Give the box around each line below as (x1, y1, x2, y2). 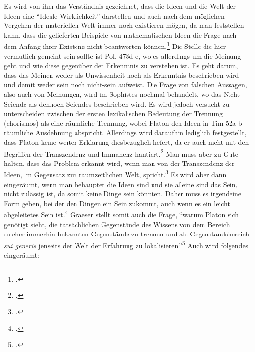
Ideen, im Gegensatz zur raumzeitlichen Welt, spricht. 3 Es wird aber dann (4, 168, 227, 180)
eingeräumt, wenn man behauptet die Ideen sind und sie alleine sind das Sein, (4, 179, 238, 189)
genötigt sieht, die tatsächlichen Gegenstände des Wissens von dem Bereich (4, 219, 230, 229)
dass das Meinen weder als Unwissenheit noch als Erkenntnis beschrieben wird (4, 70, 239, 80)
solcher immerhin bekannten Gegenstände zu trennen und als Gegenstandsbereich (4, 229, 250, 239)
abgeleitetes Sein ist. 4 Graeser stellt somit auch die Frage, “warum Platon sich (4, 208, 239, 220)
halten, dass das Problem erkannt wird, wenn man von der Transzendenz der (4, 158, 235, 168)
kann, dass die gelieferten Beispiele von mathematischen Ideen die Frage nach (4, 29, 237, 40)
